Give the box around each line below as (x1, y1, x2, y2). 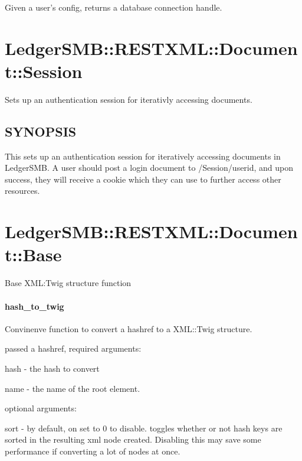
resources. (5, 184, 40, 197)
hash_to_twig (5, 300, 64, 312)
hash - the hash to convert (5, 362, 100, 374)
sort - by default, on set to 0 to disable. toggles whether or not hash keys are (5, 421, 283, 434)
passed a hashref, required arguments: (5, 342, 142, 355)
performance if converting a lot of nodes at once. (5, 444, 180, 457)
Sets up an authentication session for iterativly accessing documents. (5, 93, 252, 105)
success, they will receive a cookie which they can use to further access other (5, 173, 281, 185)
